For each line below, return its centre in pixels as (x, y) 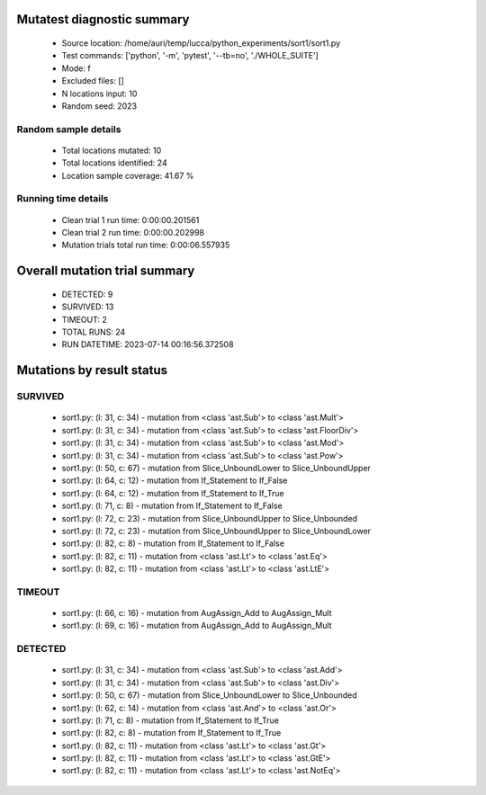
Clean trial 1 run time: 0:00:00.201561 (130, 219)
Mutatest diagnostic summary (103, 19)
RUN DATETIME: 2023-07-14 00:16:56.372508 (148, 344)
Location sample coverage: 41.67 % (128, 175)
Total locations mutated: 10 (112, 150)
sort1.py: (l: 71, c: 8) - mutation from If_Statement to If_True (170, 720)
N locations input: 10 (99, 94)
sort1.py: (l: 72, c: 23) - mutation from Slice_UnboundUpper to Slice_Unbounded (210, 518)
